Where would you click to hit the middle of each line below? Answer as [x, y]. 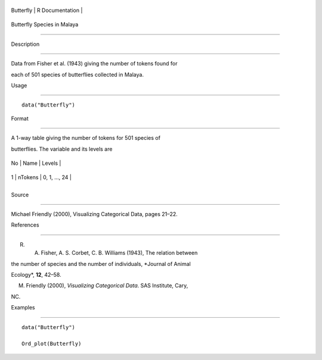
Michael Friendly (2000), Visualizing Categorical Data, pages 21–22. [95, 214]
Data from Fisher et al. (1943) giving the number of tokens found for [94, 64]
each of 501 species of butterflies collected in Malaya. [78, 74]
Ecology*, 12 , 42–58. [36, 275]
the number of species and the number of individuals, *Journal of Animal [101, 264]
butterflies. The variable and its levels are [62, 149]
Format [20, 118]
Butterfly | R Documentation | [47, 10]
